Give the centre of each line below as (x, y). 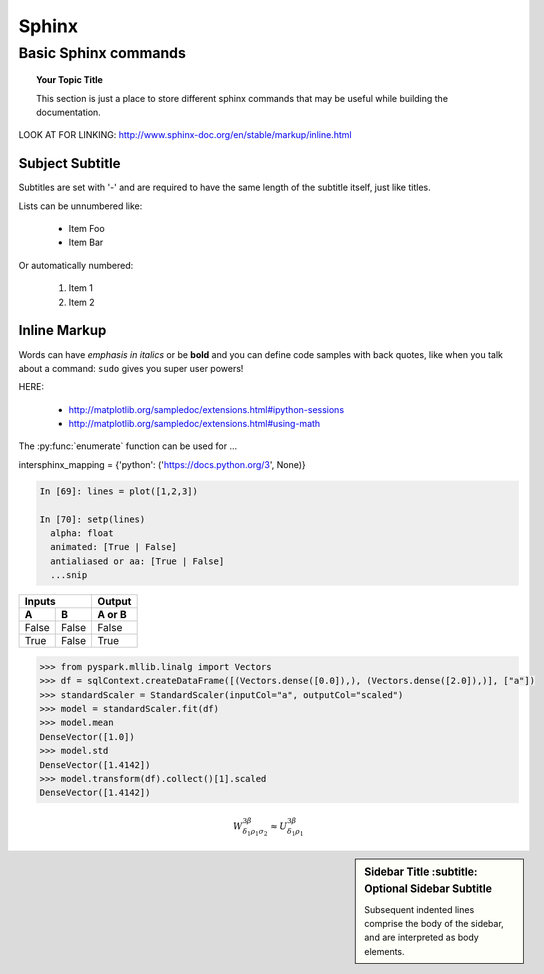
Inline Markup (62, 330)
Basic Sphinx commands (102, 53)
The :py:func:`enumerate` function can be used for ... (128, 446)
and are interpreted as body (421, 937)
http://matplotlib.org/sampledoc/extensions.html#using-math (194, 424)
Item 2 (81, 302)
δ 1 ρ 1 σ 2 (255, 832)
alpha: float (82, 533)
